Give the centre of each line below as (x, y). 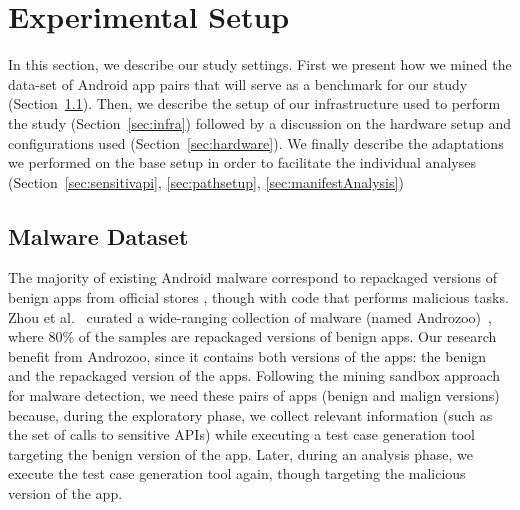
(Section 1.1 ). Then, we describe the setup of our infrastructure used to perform (254, 103)
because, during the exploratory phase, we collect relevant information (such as (250, 414)
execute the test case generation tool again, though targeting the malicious (237, 473)
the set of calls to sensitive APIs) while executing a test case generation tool (241, 434)
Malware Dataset (98, 235)
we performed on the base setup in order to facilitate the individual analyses (242, 162)
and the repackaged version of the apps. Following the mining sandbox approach (254, 375)
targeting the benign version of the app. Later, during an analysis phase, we (241, 453)
